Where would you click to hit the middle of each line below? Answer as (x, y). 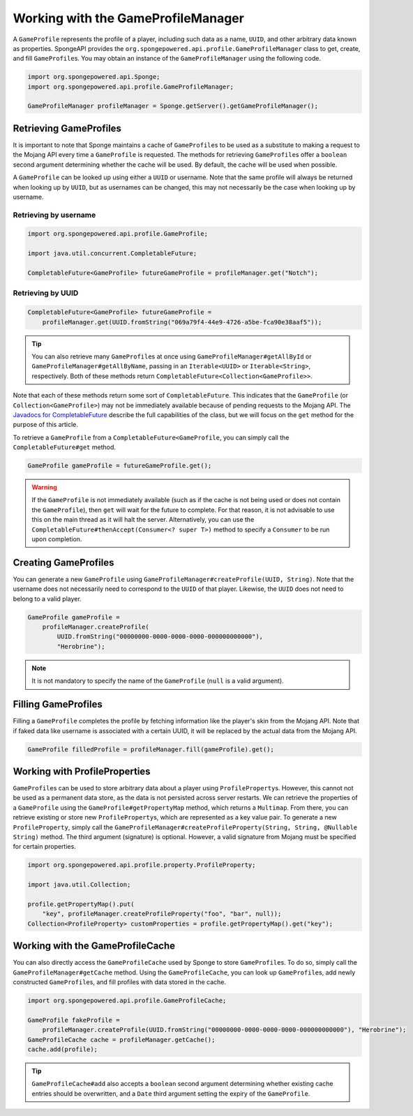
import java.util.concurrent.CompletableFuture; (112, 254)
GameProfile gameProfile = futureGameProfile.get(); (120, 466)
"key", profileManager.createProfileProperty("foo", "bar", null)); (162, 914)
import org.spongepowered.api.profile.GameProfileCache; (127, 1000)
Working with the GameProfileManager (128, 18)
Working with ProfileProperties (82, 771)
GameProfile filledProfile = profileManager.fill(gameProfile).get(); (151, 749)
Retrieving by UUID (46, 293)
